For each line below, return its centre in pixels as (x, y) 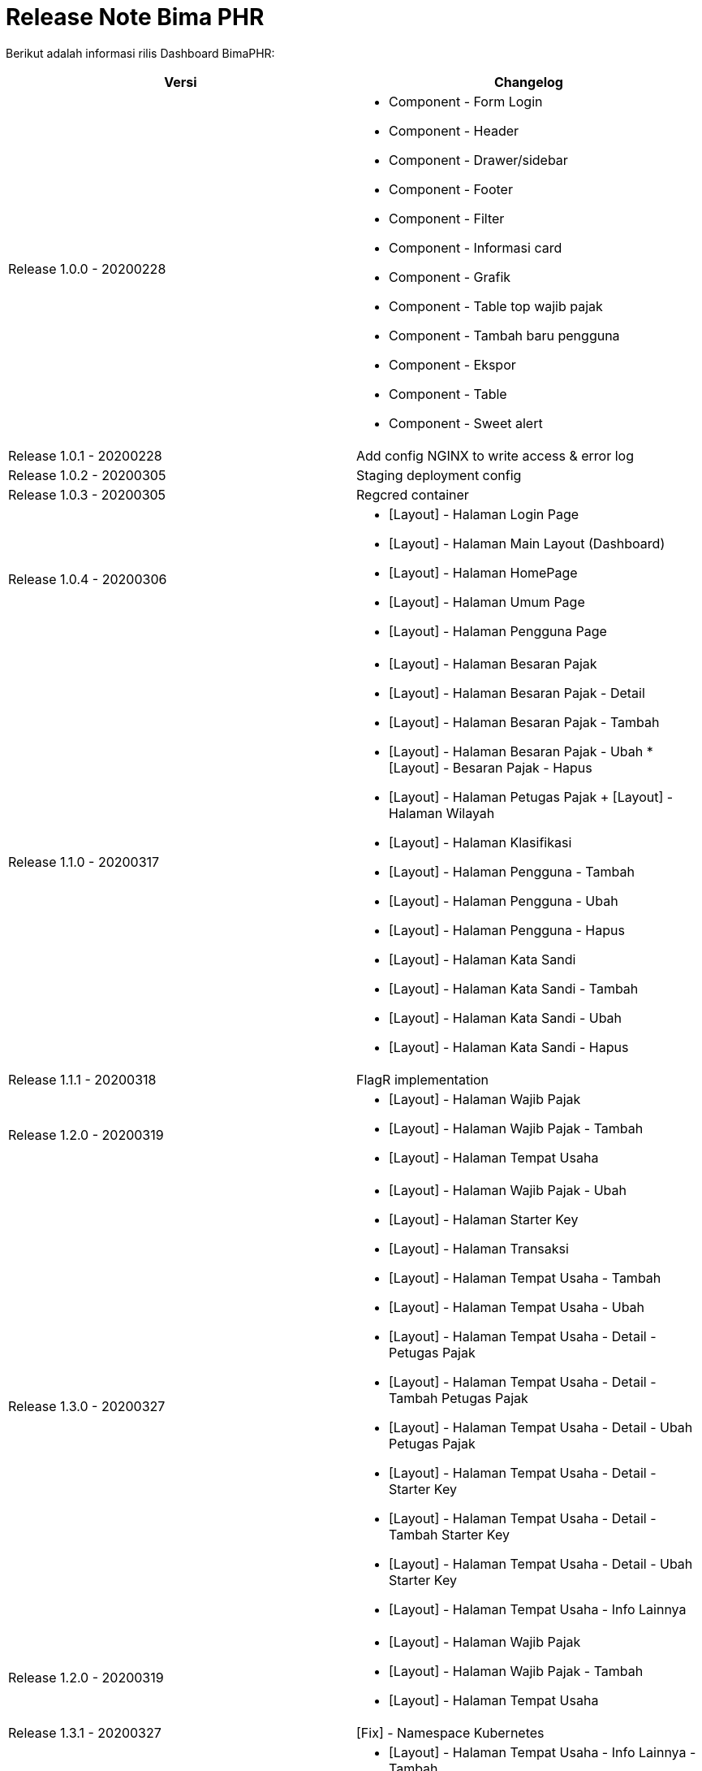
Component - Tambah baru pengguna (504, 335)
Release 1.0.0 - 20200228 (87, 268)
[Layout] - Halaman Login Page (484, 514)
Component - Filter (447, 218)
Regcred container (413, 494)
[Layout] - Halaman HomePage (483, 572)
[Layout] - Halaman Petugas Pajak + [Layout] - (531, 797)
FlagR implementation (423, 1079)
